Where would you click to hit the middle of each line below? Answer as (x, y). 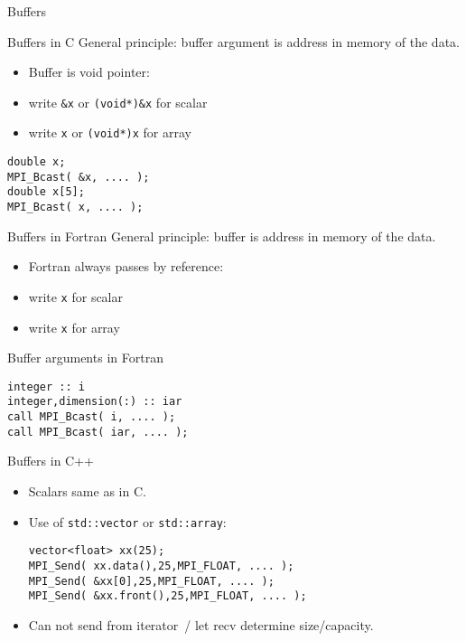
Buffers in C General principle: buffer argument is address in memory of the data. (233, 41)
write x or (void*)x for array (110, 132)
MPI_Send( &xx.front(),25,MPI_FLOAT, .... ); (168, 596)
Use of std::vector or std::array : (127, 521)
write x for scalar (75, 296)
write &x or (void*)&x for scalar (118, 102)
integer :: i (46, 386)
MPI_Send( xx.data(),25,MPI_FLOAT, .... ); (161, 566)
